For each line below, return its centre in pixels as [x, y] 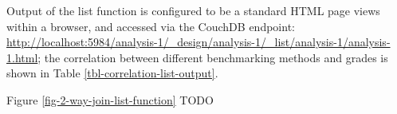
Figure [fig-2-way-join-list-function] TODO [110, 99]
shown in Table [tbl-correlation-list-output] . [112, 73]
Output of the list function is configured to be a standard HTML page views [193, 10]
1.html [22, 57]
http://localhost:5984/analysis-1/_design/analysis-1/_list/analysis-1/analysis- [198, 42]
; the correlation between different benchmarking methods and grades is [213, 57]
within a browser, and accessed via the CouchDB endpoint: [151, 26]
